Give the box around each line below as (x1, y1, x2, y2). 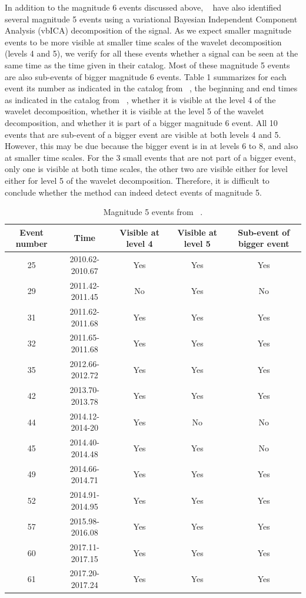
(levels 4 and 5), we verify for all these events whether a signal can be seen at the (5, 47, 298, 60)
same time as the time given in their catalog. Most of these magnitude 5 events (5, 58, 290, 71)
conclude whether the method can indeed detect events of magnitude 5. (5, 186, 262, 198)
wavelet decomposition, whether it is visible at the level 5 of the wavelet (5, 105, 264, 117)
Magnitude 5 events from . (103, 206, 203, 218)
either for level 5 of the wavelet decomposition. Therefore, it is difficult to (5, 174, 270, 186)
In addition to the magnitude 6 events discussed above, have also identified (5, 1, 282, 13)
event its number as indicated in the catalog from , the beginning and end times (5, 82, 298, 94)
